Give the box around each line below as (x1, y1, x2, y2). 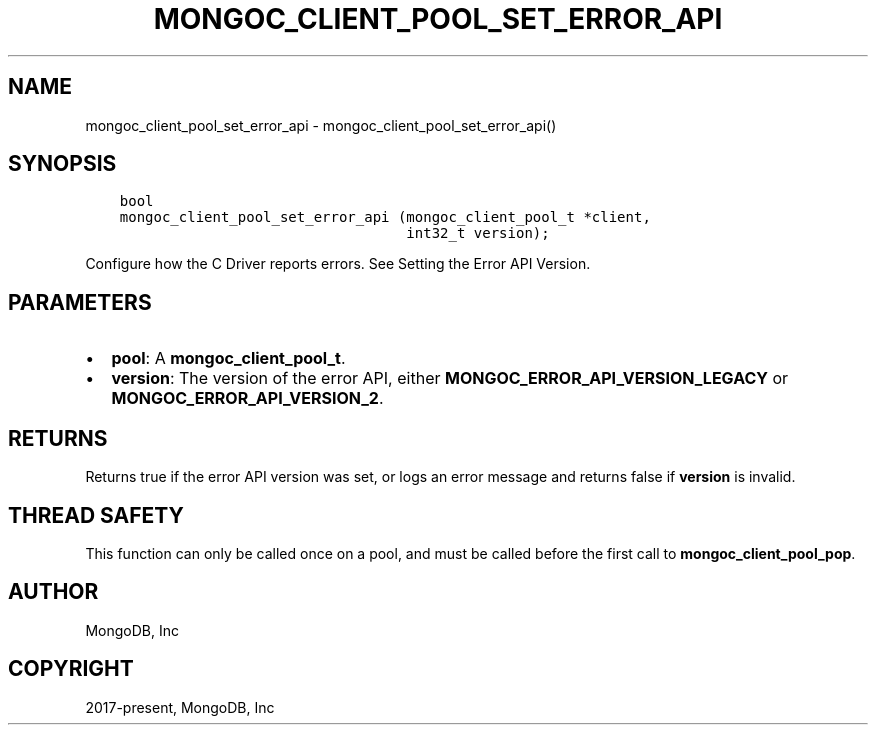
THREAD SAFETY (8, 502, 184, 528)
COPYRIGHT (8, 656, 134, 682)
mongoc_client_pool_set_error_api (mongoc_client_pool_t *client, (119, 209, 651, 226)
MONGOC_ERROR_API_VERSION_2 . (111, 388, 384, 409)
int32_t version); (406, 225, 550, 242)
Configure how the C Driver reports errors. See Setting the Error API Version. (85, 255, 591, 273)
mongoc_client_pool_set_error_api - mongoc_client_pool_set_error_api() (85, 116, 557, 134)
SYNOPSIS (8, 151, 117, 177)
